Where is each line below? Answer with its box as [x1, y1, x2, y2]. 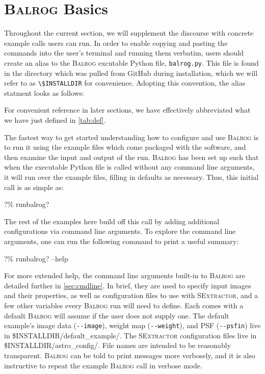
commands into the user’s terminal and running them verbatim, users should [4, 47, 244, 58]
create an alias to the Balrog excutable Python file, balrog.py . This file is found [4, 57, 259, 68]
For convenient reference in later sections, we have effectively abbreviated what [4, 104, 251, 115]
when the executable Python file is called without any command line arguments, [4, 162, 255, 172]
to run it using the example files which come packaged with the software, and [4, 142, 246, 152]
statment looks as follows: [4, 87, 85, 98]
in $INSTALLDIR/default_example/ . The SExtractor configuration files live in [4, 330, 257, 340]
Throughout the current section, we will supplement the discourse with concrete [4, 28, 254, 38]
